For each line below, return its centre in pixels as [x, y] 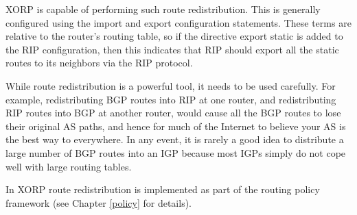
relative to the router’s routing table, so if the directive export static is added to [174, 36]
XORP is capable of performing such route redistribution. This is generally [163, 9]
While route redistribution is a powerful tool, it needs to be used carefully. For [171, 85]
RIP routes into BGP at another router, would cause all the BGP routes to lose [173, 113]
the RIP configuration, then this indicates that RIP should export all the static [172, 49]
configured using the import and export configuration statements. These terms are [178, 22]
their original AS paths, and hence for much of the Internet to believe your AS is [176, 126]
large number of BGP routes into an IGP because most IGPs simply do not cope [176, 152]
